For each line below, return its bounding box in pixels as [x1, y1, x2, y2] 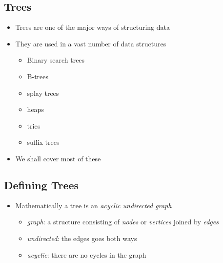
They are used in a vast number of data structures [15, 38, 166, 48]
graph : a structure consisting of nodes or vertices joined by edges [27, 217, 219, 227]
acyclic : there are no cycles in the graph [27, 249, 146, 260]
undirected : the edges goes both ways [27, 233, 137, 243]
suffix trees [27, 137, 60, 147]
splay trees [27, 88, 59, 98]
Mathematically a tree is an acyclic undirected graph [15, 200, 172, 210]
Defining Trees [4, 177, 79, 192]
